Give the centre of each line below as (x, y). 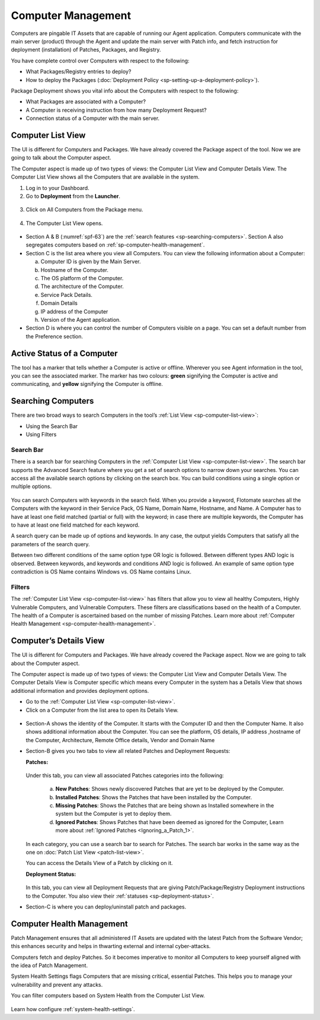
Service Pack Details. (67, 294)
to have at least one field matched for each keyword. (75, 525)
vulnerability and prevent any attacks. (57, 984)
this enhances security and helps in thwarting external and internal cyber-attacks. (111, 946)
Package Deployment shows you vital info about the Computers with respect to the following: (125, 91)
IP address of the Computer (74, 311)
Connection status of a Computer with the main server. (93, 118)
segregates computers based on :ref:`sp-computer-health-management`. (115, 245)
